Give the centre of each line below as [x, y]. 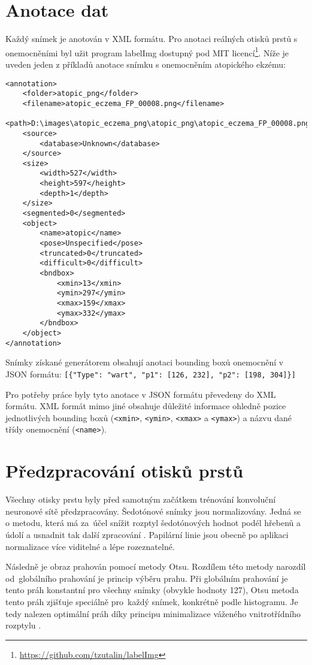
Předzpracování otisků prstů [125, 471]
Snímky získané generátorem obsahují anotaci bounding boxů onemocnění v [145, 362]
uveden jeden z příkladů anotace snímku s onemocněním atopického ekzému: [146, 64]
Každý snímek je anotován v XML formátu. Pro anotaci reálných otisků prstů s [152, 39]
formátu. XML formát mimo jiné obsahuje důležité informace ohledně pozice [146, 406]
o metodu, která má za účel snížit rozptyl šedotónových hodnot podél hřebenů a [153, 523]
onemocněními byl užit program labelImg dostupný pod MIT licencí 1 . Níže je [147, 52]
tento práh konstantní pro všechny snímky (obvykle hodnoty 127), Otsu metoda [152, 590]
